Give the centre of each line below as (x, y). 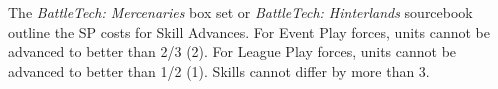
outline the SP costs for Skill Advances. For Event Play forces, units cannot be (249, 31)
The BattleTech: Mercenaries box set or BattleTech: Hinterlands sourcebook (240, 12)
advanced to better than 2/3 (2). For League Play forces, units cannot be (232, 51)
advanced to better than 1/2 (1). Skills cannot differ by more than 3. (219, 70)
